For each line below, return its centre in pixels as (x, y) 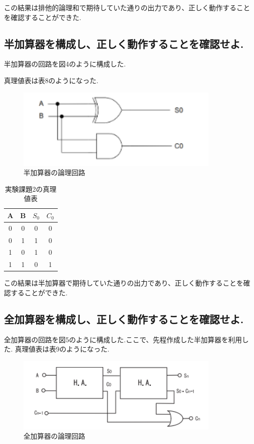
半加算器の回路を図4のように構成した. (65, 64)
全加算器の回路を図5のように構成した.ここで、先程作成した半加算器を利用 (123, 339)
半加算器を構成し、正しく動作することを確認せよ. (124, 43)
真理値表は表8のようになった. (51, 80)
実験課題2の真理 (31, 189)
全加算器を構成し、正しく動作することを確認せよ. (124, 319)
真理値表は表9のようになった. (62, 349)
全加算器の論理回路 (54, 436)
